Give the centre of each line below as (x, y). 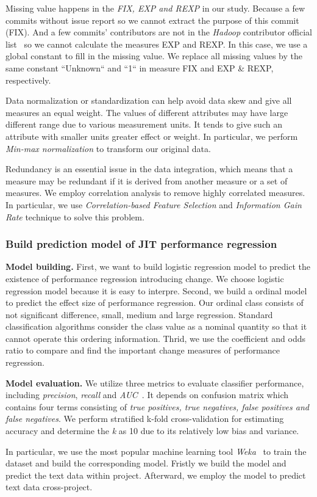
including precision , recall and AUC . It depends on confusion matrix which (147, 395)
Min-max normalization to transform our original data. (108, 148)
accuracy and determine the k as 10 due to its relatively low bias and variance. (152, 431)
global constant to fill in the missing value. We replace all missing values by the (154, 56)
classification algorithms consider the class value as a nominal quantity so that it (156, 326)
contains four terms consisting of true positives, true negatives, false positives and (157, 406)
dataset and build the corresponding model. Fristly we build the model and (146, 463)
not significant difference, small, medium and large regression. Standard (139, 314)
